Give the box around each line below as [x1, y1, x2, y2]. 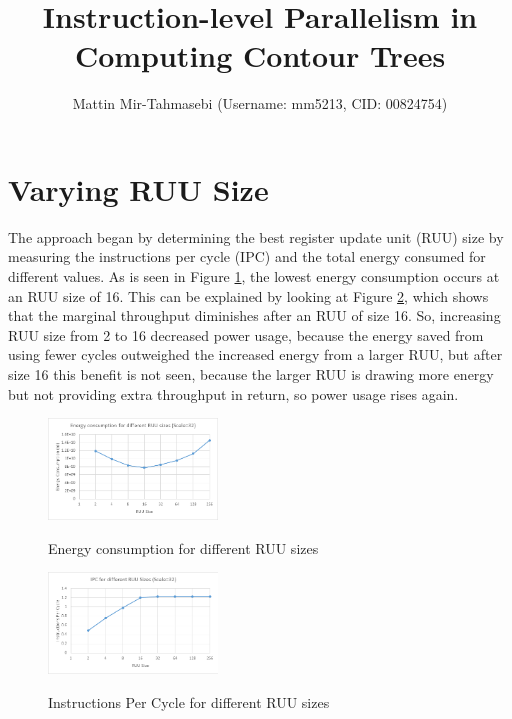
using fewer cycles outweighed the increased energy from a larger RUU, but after [8, 344, 503, 365]
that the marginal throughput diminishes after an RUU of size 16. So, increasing [8, 305, 501, 326]
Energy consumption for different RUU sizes [48, 537, 319, 558]
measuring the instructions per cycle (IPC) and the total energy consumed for [8, 246, 486, 267]
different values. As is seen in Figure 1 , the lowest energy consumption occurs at [8, 266, 500, 287]
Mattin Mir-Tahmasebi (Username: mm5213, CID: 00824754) [72, 93, 448, 114]
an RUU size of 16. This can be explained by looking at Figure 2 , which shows [8, 285, 489, 306]
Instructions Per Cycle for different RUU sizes [48, 691, 330, 712]
